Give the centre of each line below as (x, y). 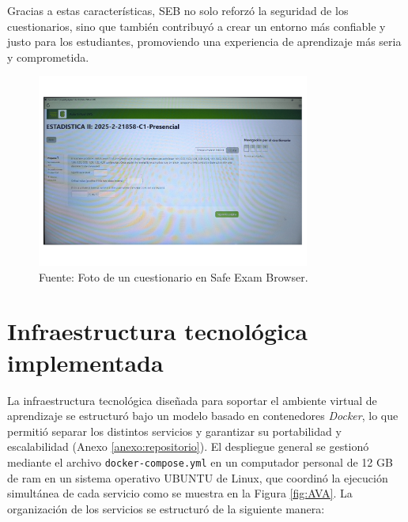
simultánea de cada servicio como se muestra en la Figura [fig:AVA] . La (180, 493)
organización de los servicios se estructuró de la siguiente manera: (166, 508)
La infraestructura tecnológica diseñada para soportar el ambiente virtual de (192, 400)
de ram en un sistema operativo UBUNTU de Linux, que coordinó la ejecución (198, 477)
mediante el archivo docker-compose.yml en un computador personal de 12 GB (200, 461)
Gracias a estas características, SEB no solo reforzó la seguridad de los (178, 10)
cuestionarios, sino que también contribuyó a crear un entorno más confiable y (196, 26)
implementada (85, 362)
